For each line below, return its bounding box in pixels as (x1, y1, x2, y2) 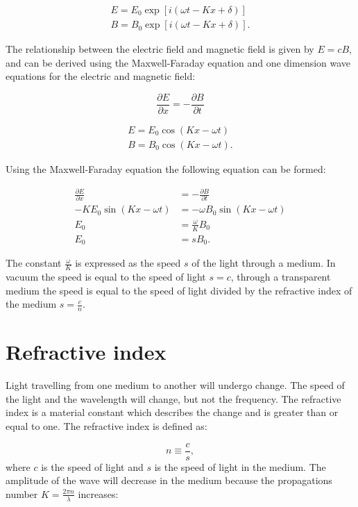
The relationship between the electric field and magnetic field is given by (6, 42, 314, 56)
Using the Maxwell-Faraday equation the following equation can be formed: (6, 161, 326, 176)
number (6, 486, 38, 501)
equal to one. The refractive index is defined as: (6, 419, 207, 433)
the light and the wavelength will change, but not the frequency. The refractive (6, 391, 341, 406)
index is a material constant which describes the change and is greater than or (6, 405, 339, 419)
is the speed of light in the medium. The (154, 459, 326, 474)
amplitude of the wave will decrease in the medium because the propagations (6, 473, 332, 488)
